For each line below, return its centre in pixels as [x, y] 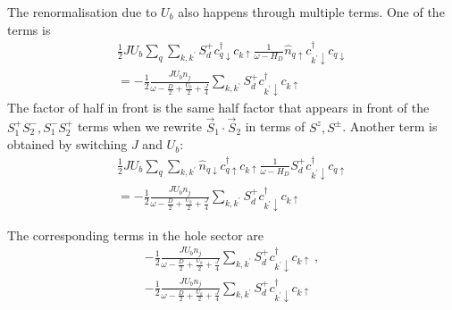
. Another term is [390, 126]
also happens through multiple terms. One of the [311, 12]
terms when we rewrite [139, 126]
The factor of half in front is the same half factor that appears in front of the [218, 107]
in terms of [275, 126]
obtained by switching [67, 144]
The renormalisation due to [82, 12]
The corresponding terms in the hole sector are [136, 235]
